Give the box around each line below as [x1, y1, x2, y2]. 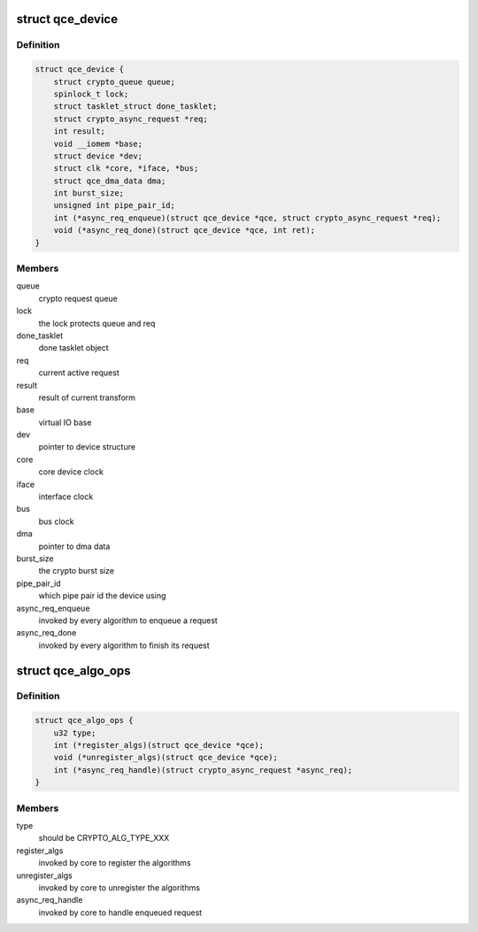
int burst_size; [53, 189, 124, 198]
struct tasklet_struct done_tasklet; [53, 102, 218, 112]
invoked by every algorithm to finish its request [38, 640, 210, 651]
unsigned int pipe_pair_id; [53, 200, 176, 211]
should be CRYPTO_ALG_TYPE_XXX [38, 833, 170, 843]
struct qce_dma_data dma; [53, 175, 166, 186]
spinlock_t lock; [53, 89, 129, 99]
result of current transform [38, 392, 136, 403]
